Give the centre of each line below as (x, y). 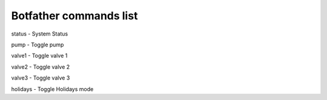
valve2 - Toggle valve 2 (41, 67)
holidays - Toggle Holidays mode (52, 89)
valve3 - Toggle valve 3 (41, 78)
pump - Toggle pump (38, 45)
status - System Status (40, 34)
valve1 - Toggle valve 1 (39, 56)
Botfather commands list (74, 16)
